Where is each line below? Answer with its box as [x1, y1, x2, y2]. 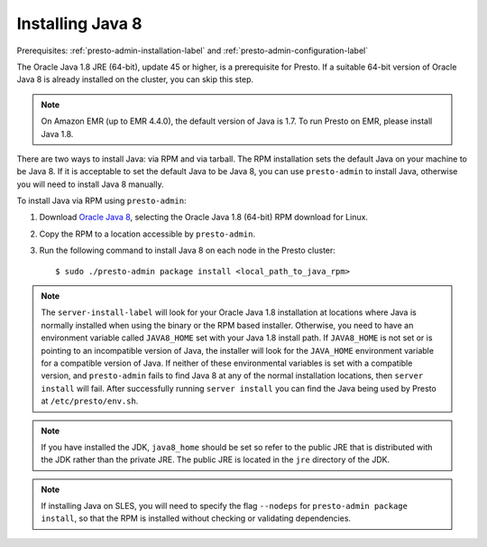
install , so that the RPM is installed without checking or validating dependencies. [41, 513, 352, 524]
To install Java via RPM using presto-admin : [16, 195, 187, 207]
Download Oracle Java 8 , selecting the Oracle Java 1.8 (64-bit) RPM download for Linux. [39, 212, 369, 223]
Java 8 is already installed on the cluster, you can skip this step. [16, 74, 254, 85]
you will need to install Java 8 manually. [16, 179, 164, 190]
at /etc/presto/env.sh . [41, 395, 139, 406]
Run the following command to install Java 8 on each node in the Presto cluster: [39, 245, 335, 256]
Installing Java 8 [16, 14, 142, 33]
